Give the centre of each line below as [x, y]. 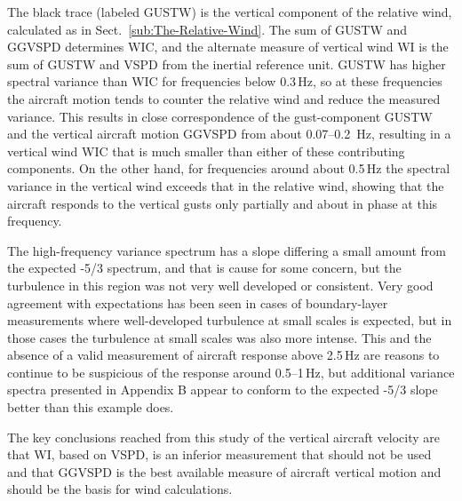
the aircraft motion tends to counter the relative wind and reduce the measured [224, 98]
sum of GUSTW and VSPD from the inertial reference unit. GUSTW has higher [227, 64]
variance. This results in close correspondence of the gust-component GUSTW [220, 116]
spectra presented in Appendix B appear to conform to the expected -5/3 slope [223, 390]
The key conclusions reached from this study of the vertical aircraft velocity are [224, 437]
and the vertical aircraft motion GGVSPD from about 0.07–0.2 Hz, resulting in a [229, 134]
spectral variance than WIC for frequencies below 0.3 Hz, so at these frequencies [225, 81]
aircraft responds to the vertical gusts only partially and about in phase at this [223, 203]
